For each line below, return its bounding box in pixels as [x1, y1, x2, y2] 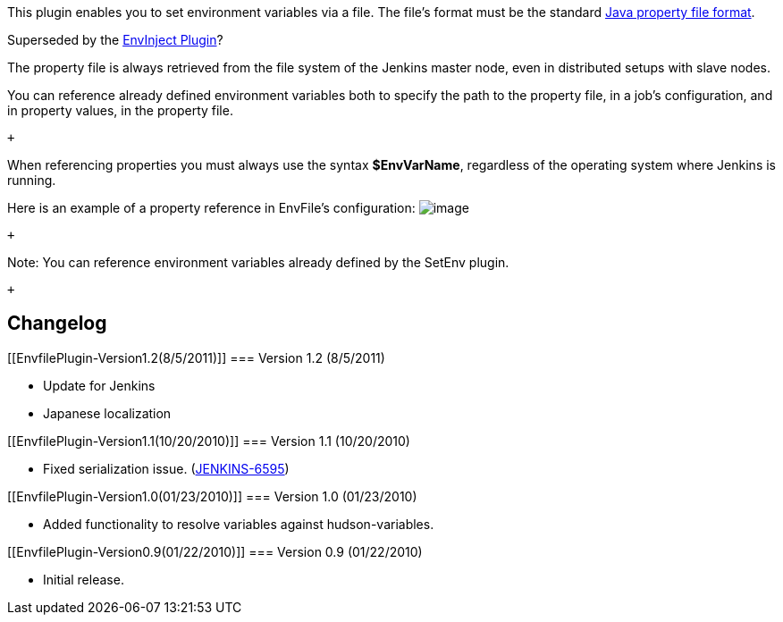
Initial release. [43, 571, 124, 587]
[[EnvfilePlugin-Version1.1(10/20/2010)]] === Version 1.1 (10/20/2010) [7, 433, 410, 449]
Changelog [7, 312, 107, 335]
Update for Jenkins [43, 377, 156, 393]
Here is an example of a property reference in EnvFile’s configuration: [7, 200, 416, 215]
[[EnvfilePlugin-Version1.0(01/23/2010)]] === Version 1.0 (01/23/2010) [7, 488, 417, 504]
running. [7, 172, 56, 188]
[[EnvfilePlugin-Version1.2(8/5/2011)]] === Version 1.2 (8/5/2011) [7, 349, 385, 366]
